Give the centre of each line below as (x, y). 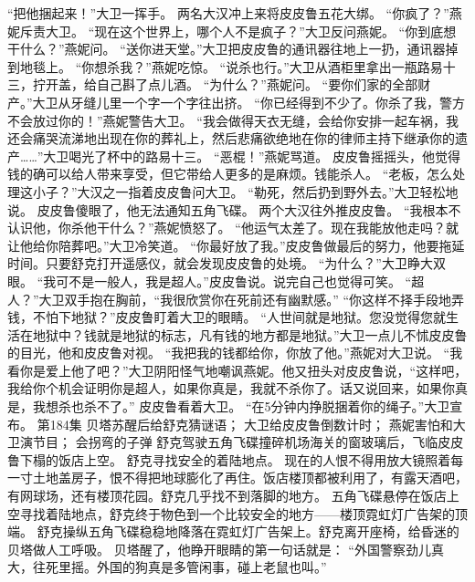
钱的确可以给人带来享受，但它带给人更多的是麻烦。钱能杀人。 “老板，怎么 (230, 174)
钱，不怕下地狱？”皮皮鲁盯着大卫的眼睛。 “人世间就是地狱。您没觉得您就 (227, 317)
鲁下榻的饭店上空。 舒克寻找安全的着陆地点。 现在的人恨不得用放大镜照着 (229, 459)
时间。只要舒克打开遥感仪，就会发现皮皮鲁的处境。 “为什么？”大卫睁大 (220, 263)
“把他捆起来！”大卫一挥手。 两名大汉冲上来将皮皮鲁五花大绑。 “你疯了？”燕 (235, 13)
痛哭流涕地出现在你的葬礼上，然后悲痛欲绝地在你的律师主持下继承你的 (243, 138)
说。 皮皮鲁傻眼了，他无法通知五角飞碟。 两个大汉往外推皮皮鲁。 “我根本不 (234, 209)
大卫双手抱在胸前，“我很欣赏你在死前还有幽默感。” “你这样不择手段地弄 (252, 299)
